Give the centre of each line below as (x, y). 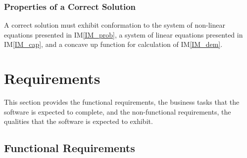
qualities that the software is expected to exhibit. (78, 121)
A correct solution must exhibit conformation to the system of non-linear (115, 25)
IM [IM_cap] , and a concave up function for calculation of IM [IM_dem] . (113, 44)
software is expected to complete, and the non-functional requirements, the (118, 111)
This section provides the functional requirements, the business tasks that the (122, 102)
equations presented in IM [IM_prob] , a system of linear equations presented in (123, 34)
